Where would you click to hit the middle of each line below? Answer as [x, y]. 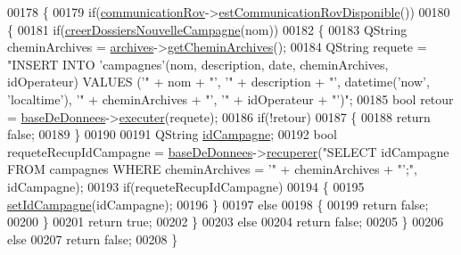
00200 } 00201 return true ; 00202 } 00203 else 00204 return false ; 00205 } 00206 [226, 222]
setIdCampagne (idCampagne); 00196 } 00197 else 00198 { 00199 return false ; [218, 204]
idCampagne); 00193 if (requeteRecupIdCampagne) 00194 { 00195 [186, 186]
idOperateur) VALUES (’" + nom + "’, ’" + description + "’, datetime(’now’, [218, 82]
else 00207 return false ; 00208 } [93, 239]
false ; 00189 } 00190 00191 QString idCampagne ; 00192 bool [172, 134]
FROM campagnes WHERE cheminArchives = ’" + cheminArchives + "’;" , [212, 169]
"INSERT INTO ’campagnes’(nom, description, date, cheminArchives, [198, 64]
